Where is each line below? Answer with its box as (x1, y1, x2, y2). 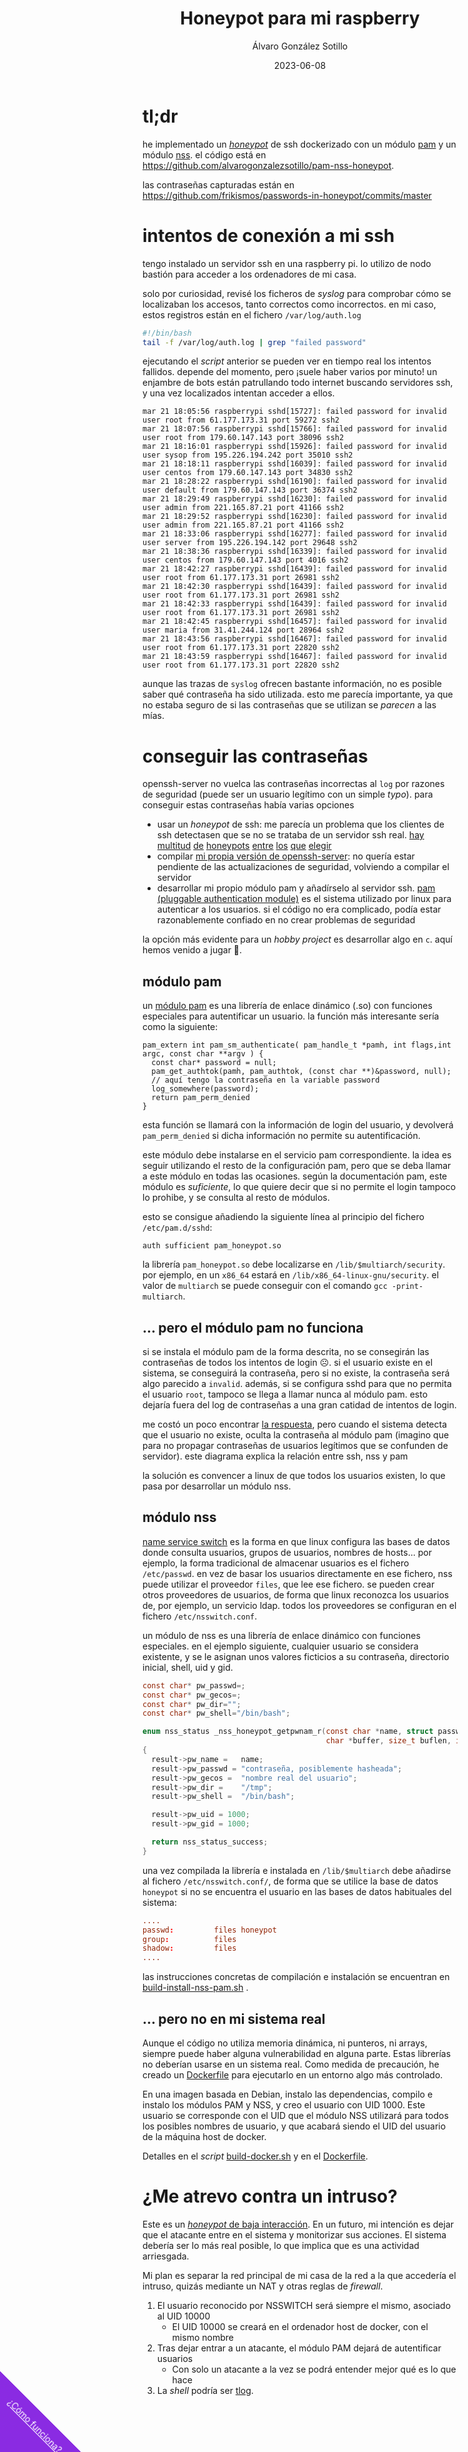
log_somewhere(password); (151, 1084, 260, 1094)
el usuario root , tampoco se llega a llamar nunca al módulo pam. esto (142, 1388, 429, 1400)
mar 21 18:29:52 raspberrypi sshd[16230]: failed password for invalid (142, 512, 447, 522)
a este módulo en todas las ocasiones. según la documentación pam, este (142, 1170, 448, 1182)
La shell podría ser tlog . (156, 2384, 254, 2396)
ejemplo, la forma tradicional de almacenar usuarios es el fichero (142, 1557, 410, 1569)
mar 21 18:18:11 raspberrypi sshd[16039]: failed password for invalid (142, 459, 447, 469)
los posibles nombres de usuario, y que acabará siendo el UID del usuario (142, 2120, 447, 2132)
